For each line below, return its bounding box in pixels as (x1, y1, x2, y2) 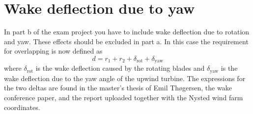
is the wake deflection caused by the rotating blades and (35, 63, 205, 73)
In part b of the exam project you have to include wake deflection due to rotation (4, 27, 250, 37)
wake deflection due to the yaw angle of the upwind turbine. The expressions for (4, 73, 246, 83)
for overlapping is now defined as (4, 46, 103, 56)
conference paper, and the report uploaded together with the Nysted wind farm (4, 92, 243, 102)
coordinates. (4, 102, 40, 112)
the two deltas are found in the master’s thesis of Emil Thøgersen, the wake (4, 83, 232, 93)
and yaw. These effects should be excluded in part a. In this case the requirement (4, 36, 249, 46)
